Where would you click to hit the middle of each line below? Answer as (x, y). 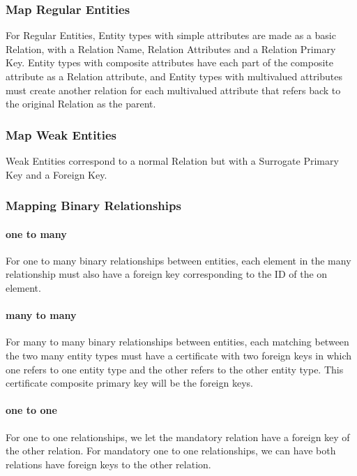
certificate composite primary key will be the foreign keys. (129, 383)
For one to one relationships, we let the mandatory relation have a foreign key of (178, 437)
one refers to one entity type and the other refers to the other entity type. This (175, 369)
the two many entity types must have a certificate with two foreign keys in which (179, 355)
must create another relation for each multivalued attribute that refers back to (173, 90)
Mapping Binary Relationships (93, 206)
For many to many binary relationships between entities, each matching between (177, 342)
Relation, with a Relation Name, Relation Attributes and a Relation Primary (171, 49)
